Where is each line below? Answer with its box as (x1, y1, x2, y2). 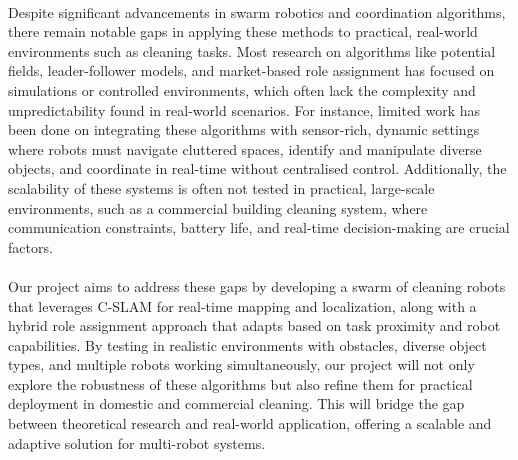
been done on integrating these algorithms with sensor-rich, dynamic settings (8, 119, 480, 140)
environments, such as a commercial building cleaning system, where (8, 197, 428, 218)
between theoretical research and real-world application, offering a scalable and (8, 413, 492, 434)
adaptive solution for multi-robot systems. (8, 432, 266, 453)
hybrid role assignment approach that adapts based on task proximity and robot (8, 315, 501, 336)
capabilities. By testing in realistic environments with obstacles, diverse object (8, 334, 487, 355)
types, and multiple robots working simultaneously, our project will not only (8, 354, 475, 375)
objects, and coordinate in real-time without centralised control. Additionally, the (8, 158, 507, 179)
